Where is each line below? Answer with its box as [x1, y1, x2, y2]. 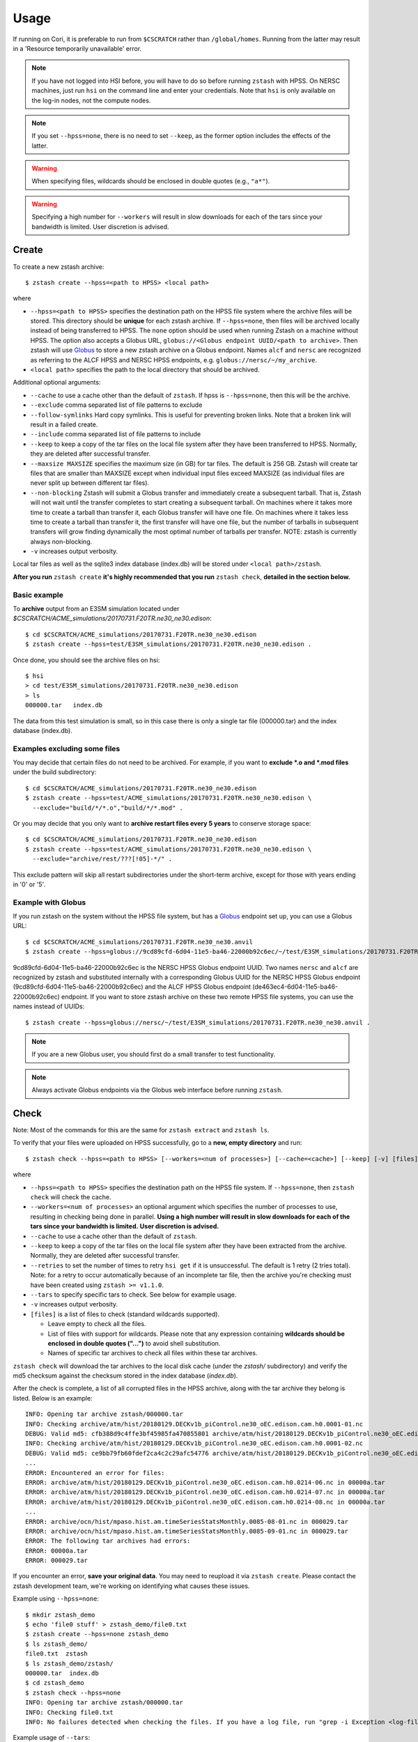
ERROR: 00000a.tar [25, 1547, 88, 1555]
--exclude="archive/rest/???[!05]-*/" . [32, 855, 173, 863]
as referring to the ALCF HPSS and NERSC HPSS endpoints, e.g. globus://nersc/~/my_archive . [30, 355, 317, 364]
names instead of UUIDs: [13, 1002, 85, 1010]
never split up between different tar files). [30, 479, 150, 487]
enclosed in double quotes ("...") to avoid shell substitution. [47, 1339, 221, 1348]
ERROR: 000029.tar [25, 1557, 88, 1564]
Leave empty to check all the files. [47, 1320, 146, 1328]
